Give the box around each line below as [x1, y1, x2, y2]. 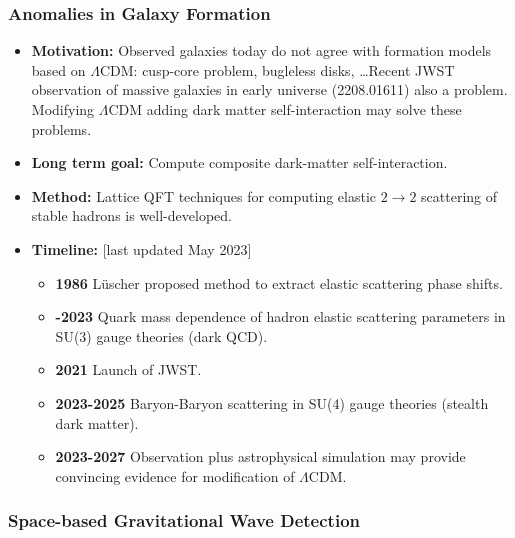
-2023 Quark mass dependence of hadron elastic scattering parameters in [55, 306, 506, 327]
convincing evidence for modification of [55, 465, 295, 486]
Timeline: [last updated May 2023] [31, 238, 252, 259]
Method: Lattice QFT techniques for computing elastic [31, 185, 377, 206]
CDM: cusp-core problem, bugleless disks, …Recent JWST [99, 59, 455, 80]
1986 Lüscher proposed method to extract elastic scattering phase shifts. [55, 272, 503, 293]
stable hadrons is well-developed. [31, 205, 232, 226]
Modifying [31, 99, 95, 119]
